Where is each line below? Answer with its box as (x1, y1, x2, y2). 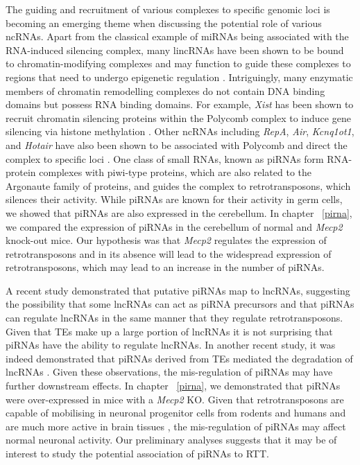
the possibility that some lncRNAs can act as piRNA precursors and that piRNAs (6, 297, 354, 311)
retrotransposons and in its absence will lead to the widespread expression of (6, 246, 332, 261)
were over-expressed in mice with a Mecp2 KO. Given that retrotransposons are (6, 392, 344, 406)
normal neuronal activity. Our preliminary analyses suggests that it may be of (6, 432, 337, 447)
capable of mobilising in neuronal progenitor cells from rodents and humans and (6, 405, 346, 420)
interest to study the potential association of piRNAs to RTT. (6, 446, 269, 460)
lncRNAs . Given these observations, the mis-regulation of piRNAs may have (6, 365, 333, 379)
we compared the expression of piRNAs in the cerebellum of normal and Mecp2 (6, 219, 343, 234)
